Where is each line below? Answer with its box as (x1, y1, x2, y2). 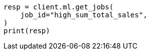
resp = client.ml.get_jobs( (4, 3, 114, 11)
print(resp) (4, 27, 50, 35)
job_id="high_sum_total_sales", (20, 11, 147, 19)
